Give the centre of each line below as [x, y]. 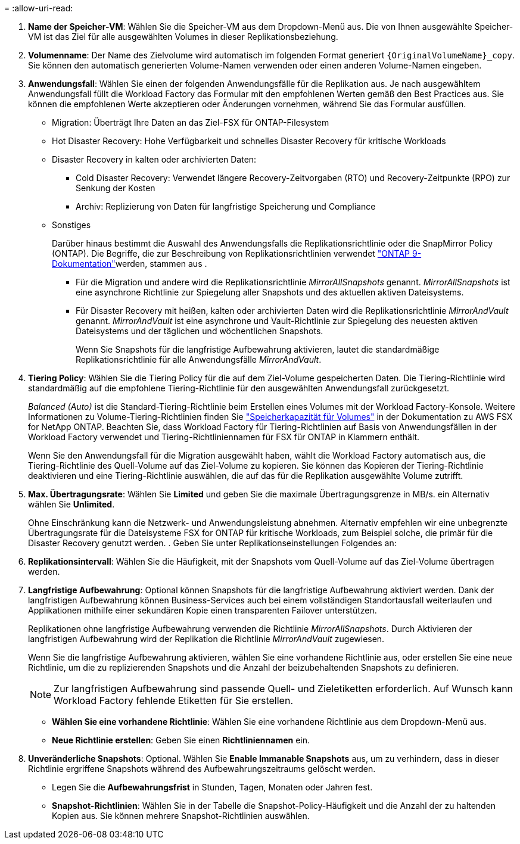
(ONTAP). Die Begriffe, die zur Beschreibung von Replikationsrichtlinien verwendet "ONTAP [231, 253]
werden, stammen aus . [161, 264]
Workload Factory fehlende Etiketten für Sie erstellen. [173, 700]
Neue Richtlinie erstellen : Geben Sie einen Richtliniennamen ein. [181, 740]
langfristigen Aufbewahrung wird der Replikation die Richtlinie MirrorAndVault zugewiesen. [206, 639]
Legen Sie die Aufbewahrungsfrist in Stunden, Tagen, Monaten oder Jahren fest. [212, 787]
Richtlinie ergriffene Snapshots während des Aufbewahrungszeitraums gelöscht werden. [202, 769]
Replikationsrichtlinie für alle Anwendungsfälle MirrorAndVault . [199, 359]
